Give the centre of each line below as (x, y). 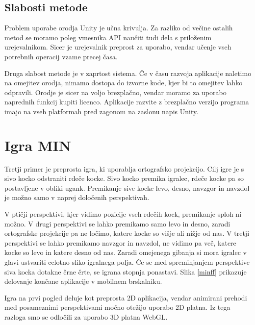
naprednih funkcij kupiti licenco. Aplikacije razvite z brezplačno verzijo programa (127, 102)
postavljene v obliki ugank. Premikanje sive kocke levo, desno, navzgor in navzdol (127, 187)
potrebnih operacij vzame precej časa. (61, 56)
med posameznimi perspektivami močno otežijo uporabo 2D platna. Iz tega (117, 307)
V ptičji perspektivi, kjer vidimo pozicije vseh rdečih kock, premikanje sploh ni (123, 214)
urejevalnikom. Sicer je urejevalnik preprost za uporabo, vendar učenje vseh (118, 47)
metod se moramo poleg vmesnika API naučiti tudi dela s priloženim (108, 37)
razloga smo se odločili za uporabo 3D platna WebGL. (86, 316)
